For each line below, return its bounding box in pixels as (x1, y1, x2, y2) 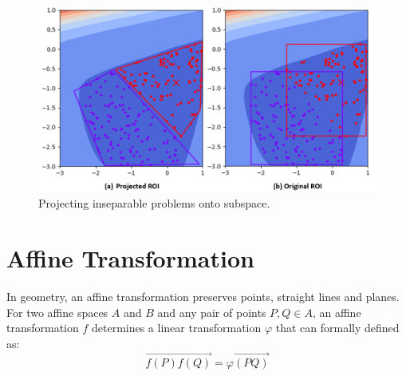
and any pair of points (157, 303, 266, 320)
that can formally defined (275, 319, 400, 336)
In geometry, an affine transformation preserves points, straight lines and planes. (6, 288, 400, 305)
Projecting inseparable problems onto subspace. (38, 195, 270, 212)
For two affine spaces (6, 303, 108, 320)
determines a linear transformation (91, 319, 262, 336)
